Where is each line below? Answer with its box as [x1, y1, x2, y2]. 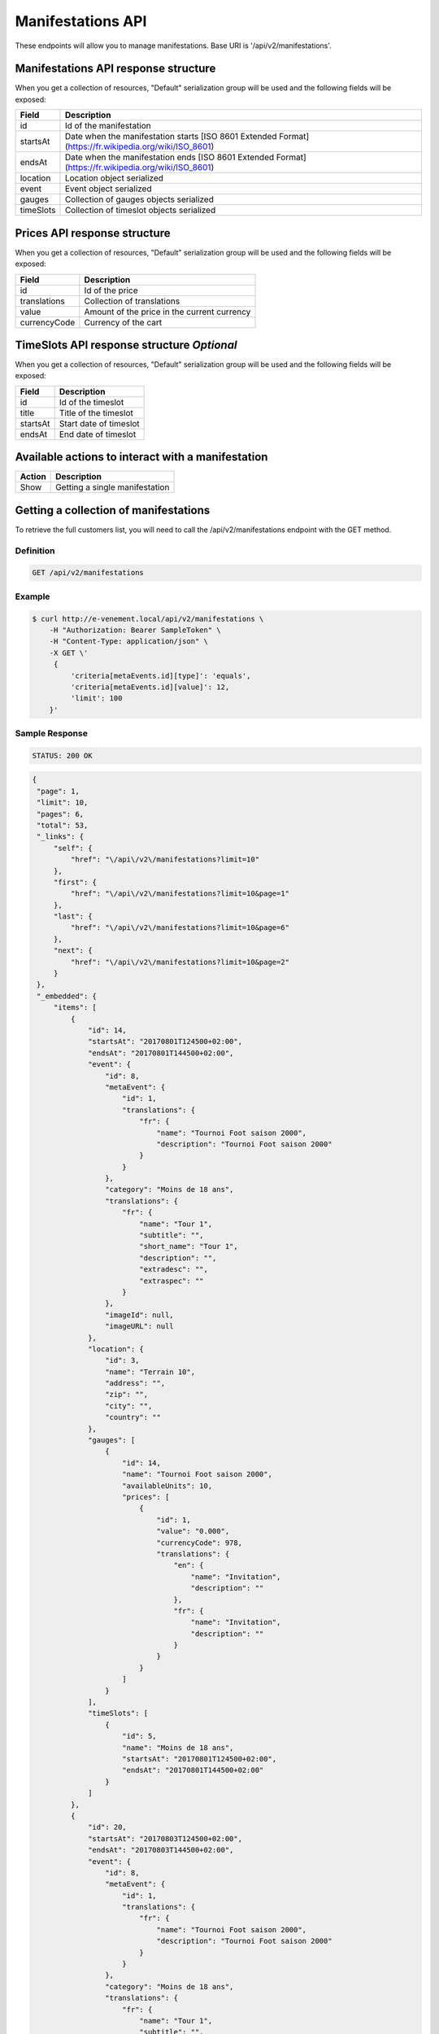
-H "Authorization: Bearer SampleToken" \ [49, 625, 221, 635]
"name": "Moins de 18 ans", [122, 1743, 234, 1752]
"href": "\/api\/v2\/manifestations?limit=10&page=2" [70, 957, 290, 967]
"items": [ [53, 1003, 98, 1012]
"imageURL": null [104, 1322, 174, 1331]
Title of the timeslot [59, 407, 133, 418]
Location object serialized [64, 172, 164, 184]
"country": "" [104, 1412, 162, 1422]
